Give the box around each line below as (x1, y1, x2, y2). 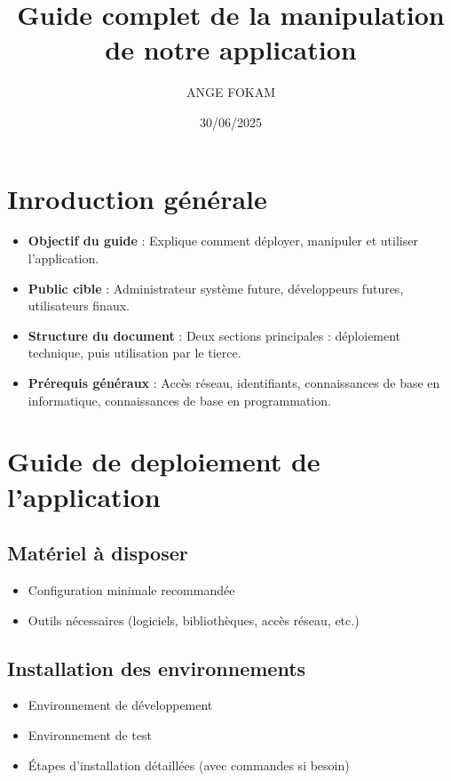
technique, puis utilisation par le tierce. (28, 343, 241, 362)
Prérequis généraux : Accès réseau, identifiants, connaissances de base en (28, 374, 440, 391)
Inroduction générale (7, 180, 267, 216)
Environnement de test (28, 725, 152, 744)
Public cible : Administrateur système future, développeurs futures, (28, 278, 404, 297)
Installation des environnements (7, 654, 306, 681)
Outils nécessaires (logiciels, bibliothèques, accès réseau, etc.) (28, 610, 360, 629)
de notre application (105, 31, 357, 68)
